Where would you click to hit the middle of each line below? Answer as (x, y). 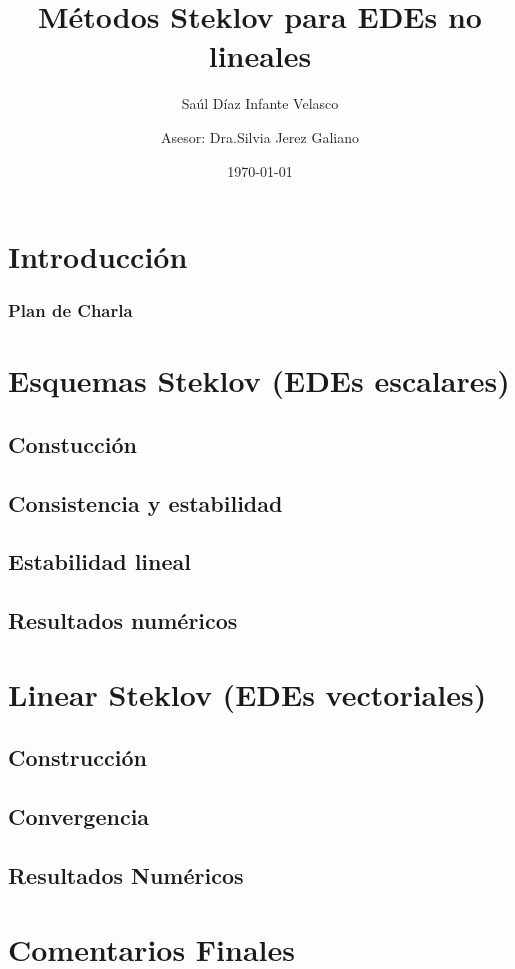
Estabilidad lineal (99, 561)
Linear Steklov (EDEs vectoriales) (247, 693)
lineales (260, 55)
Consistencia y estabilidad (145, 502)
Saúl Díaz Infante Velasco (260, 103)
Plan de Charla (70, 310)
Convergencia (79, 816)
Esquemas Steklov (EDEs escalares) (259, 380)
